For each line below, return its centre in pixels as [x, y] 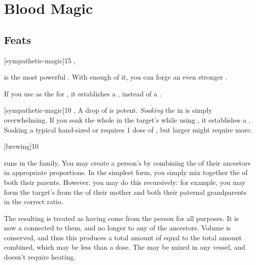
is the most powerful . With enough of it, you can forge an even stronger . [116, 77]
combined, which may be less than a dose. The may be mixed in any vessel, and [125, 247]
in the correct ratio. [34, 201]
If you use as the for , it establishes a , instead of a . [83, 93]
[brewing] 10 [21, 146]
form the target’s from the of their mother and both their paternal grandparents [125, 192]
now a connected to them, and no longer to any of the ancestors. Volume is [117, 228]
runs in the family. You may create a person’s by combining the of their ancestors [127, 162]
